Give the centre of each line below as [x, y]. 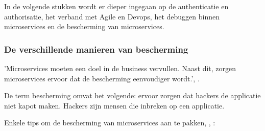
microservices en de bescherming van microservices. [84, 26]
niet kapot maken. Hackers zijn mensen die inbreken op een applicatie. [114, 105]
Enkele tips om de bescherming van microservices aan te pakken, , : [110, 123]
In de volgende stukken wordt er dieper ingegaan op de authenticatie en [116, 6]
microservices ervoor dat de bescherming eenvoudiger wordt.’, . [102, 78]
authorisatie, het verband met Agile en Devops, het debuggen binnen [112, 16]
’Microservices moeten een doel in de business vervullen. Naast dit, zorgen [120, 68]
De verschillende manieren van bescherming [96, 49]
